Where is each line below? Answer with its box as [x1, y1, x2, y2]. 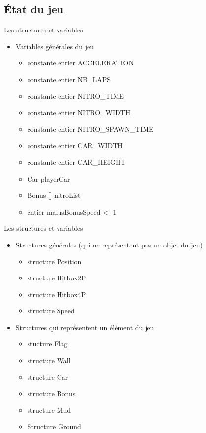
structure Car [27, 371, 68, 382]
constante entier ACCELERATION [27, 58, 134, 68]
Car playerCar [27, 173, 70, 184]
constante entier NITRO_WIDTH [27, 107, 131, 118]
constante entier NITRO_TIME [27, 91, 124, 101]
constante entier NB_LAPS [27, 74, 111, 84]
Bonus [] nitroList [27, 190, 81, 200]
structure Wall [27, 355, 71, 366]
